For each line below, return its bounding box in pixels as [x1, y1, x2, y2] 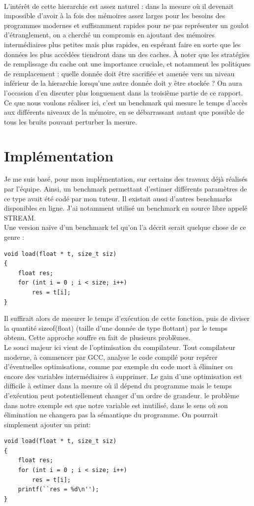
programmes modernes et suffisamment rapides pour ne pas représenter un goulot [4, 20, 249, 30]
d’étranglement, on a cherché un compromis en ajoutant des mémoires [4, 30, 215, 40]
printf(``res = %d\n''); [18, 486, 99, 493]
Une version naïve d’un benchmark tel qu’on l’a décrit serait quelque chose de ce [4, 222, 246, 232]
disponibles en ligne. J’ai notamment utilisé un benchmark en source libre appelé [4, 203, 248, 213]
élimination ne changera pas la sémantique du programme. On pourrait [4, 410, 218, 420]
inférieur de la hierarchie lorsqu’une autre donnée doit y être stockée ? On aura [4, 78, 242, 88]
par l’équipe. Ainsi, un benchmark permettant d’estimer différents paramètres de [4, 184, 247, 194]
